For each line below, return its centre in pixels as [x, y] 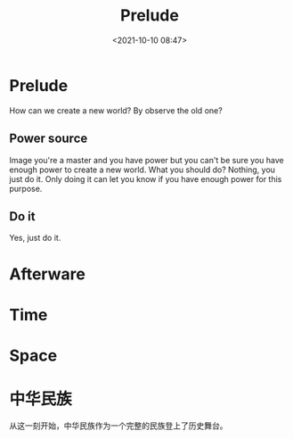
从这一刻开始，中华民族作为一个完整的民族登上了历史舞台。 [118, 426]
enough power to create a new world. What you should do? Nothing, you [142, 170]
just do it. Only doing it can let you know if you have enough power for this [146, 178]
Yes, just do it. [35, 238]
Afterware [48, 274]
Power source [49, 139]
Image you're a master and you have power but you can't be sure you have [146, 160]
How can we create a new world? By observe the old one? [116, 110]
